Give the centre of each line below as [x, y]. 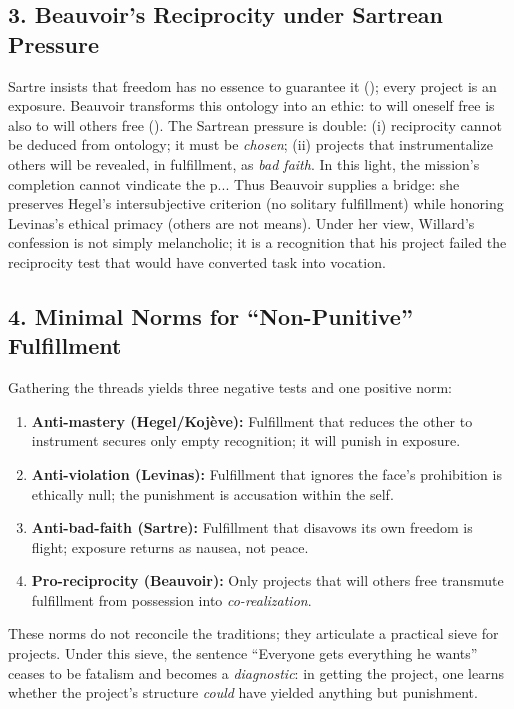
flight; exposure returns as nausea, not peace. [170, 546]
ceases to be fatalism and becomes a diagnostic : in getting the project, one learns [256, 672]
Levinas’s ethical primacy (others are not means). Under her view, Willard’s [241, 222]
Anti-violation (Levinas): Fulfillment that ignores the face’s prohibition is [266, 473]
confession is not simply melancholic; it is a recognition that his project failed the [257, 242]
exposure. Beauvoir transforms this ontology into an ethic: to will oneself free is [251, 105]
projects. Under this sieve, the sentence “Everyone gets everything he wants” [243, 653]
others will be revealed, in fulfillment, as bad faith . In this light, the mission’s [244, 163]
